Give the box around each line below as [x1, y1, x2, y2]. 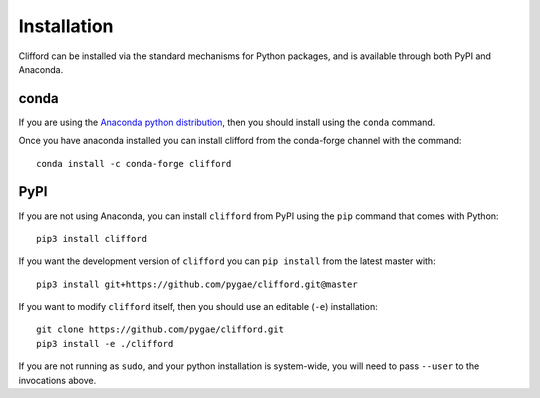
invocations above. [18, 374, 97, 386]
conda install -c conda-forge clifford [36, 158, 232, 169]
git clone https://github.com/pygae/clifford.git [36, 324, 285, 335]
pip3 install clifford [36, 233, 148, 244]
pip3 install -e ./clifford [36, 338, 174, 349]
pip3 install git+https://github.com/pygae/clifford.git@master [36, 278, 359, 290]
